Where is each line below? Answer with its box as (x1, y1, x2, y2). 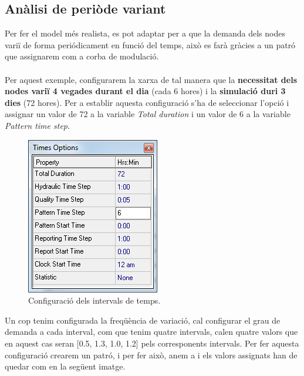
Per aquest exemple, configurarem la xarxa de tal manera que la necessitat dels (5, 73, 297, 85)
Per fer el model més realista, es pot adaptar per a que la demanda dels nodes (5, 27, 285, 39)
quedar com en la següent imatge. (5, 360, 126, 372)
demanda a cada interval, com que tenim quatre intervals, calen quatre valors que (5, 325, 298, 338)
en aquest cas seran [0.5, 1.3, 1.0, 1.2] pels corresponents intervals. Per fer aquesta (5, 337, 299, 349)
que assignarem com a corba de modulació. (5, 50, 159, 62)
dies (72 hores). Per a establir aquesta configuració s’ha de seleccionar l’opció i (5, 96, 289, 108)
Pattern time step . (5, 119, 70, 131)
